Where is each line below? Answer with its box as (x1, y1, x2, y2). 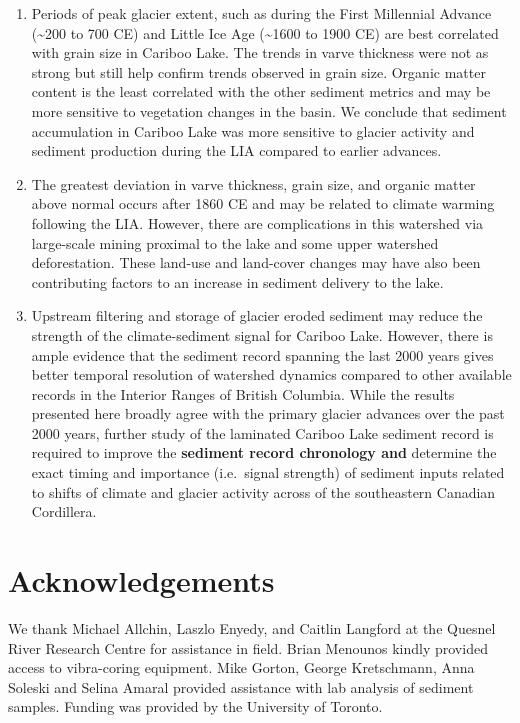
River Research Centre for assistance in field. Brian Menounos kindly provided (8, 637, 488, 658)
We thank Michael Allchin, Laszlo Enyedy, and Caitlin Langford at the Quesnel (8, 617, 496, 638)
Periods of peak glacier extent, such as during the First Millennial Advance (31, 3, 492, 23)
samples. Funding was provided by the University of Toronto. (8, 696, 383, 717)
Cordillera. (31, 501, 97, 522)
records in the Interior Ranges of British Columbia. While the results (31, 383, 455, 404)
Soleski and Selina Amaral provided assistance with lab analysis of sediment (8, 676, 474, 697)
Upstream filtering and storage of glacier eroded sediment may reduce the (31, 305, 483, 326)
